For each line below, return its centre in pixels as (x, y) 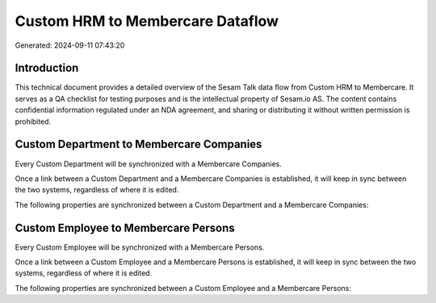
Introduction (47, 68)
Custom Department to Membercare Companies (138, 144)
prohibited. (33, 121)
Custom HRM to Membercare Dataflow (147, 21)
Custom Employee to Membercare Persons (125, 227)
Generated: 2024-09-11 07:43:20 (70, 45)
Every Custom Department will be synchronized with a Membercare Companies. (148, 164)
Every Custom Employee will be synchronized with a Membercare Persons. (140, 247)
